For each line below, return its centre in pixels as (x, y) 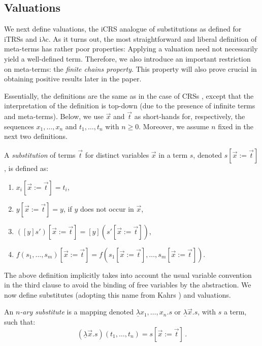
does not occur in (107, 208)
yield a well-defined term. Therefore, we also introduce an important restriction (127, 58)
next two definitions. (36, 136)
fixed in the (236, 126)
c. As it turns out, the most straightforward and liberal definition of (151, 38)
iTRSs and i (23, 38)
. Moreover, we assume (174, 126)
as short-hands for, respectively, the (190, 116)
